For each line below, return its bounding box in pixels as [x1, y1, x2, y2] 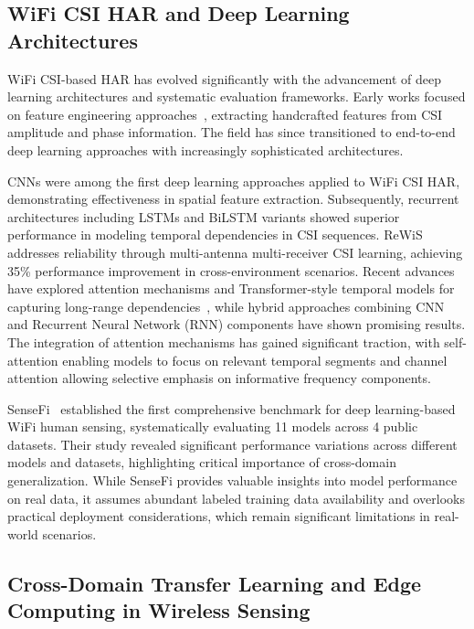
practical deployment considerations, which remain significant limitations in [7, 506, 430, 526]
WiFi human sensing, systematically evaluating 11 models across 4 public [7, 417, 418, 436]
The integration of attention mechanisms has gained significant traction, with [7, 332, 440, 351]
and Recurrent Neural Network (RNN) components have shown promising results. [7, 314, 466, 334]
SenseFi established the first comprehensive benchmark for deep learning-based [7, 399, 456, 418]
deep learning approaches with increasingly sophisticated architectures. [7, 140, 404, 159]
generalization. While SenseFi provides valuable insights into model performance [7, 471, 458, 490]
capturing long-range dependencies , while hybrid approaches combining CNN [7, 296, 445, 315]
